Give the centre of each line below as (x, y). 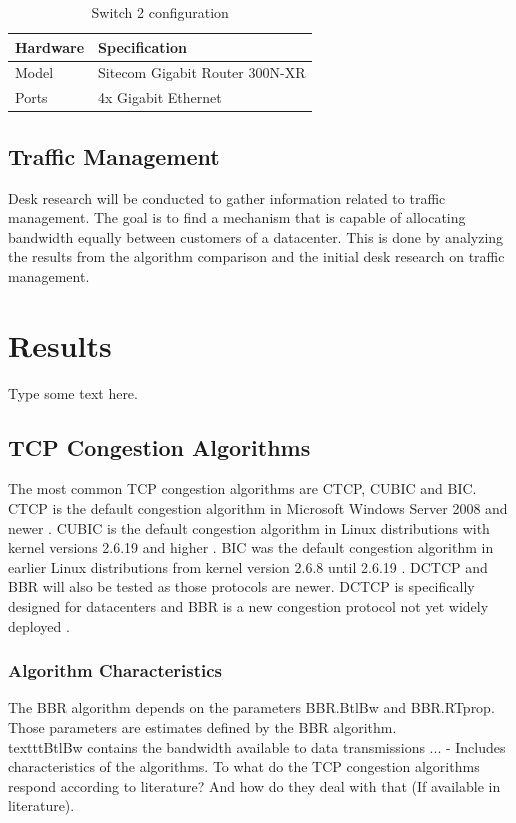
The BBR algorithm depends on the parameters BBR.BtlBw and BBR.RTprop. (251, 707)
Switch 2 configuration (160, 12)
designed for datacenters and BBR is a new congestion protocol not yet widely (248, 606)
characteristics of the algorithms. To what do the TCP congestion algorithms (244, 766)
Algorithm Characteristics (115, 670)
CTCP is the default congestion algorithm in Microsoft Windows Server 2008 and (258, 508)
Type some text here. (73, 392)
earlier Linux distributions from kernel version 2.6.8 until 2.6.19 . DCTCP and (248, 566)
